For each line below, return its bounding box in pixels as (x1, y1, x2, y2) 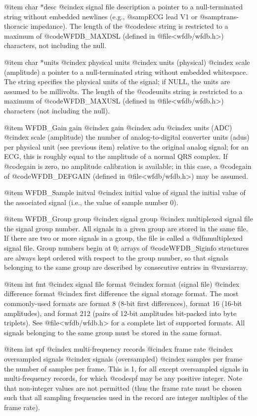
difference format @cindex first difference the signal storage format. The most (4, 288, 239, 299)
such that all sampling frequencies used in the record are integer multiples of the (4, 392, 248, 403)
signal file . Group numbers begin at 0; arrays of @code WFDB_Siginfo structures (4, 243, 249, 253)
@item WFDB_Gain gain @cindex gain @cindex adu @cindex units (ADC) (4, 122, 232, 132)
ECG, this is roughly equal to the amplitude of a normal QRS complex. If (4, 151, 228, 161)
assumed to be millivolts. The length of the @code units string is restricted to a (4, 86, 243, 96)
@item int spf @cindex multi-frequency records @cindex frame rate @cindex (4, 344, 233, 354)
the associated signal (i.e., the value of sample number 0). (4, 197, 178, 207)
